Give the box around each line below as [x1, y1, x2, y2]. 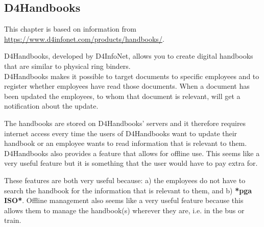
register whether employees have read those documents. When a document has [4, 81, 250, 91]
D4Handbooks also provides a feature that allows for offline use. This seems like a [4, 147, 260, 158]
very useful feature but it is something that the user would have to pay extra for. [4, 158, 258, 168]
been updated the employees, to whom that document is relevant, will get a [4, 90, 241, 101]
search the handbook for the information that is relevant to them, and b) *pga [4, 185, 252, 195]
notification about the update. [4, 100, 99, 111]
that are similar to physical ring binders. [4, 60, 131, 71]
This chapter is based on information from [4, 23, 136, 34]
